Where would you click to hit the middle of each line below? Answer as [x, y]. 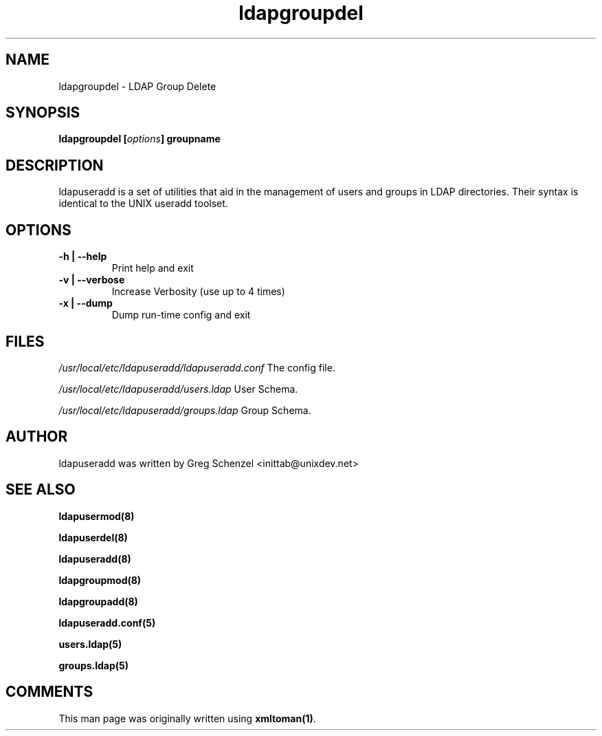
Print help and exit [153, 268]
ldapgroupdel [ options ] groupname [140, 139]
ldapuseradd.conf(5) [107, 623]
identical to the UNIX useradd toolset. [143, 204]
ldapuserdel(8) [93, 537]
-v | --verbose [92, 280]
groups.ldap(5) [94, 665]
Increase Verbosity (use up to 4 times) [198, 292]
